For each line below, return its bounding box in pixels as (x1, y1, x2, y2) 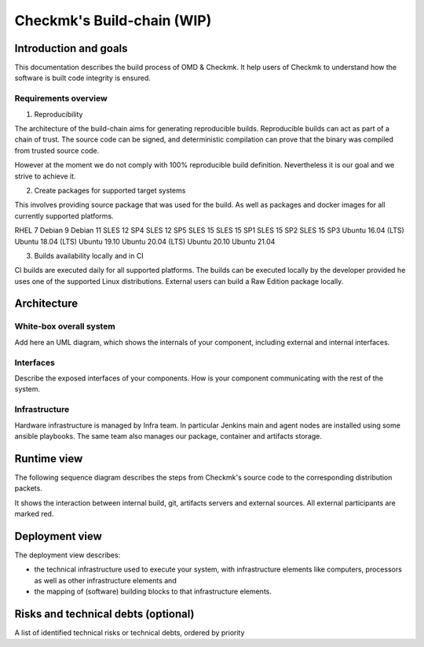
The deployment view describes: (14, 550, 121, 560)
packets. (14, 483, 42, 493)
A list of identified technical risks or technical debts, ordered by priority (14, 627, 245, 637)
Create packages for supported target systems (34, 186, 186, 195)
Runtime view (14, 452, 83, 465)
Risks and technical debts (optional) (14, 607, 195, 620)
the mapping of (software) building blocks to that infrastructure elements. (34, 586, 272, 597)
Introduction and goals (14, 42, 129, 55)
